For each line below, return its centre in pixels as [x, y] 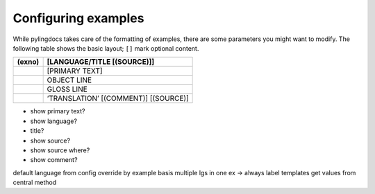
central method [35, 183]
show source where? [60, 150]
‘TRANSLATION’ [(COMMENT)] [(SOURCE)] [118, 99]
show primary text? [58, 111]
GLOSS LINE [67, 89]
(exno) [28, 62]
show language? [54, 121]
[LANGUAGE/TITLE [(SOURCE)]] [101, 62]
